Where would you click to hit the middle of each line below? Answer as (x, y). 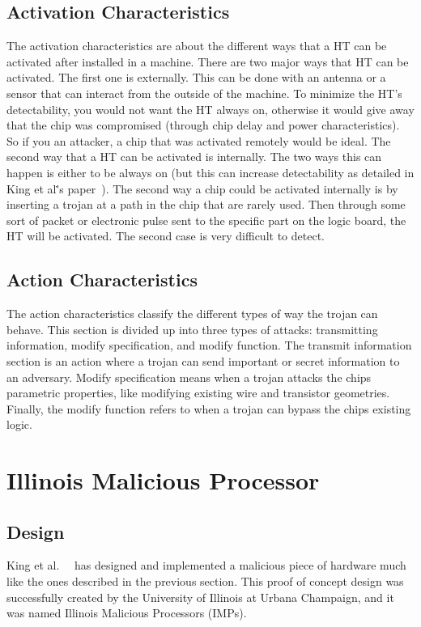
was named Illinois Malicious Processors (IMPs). (127, 613)
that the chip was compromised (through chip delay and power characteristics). (203, 125)
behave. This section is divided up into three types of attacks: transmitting (192, 329)
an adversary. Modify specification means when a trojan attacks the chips (189, 377)
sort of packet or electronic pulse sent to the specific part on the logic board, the (206, 220)
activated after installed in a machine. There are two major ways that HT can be (208, 61)
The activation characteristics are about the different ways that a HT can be (197, 46)
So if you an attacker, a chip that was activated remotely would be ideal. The (199, 140)
